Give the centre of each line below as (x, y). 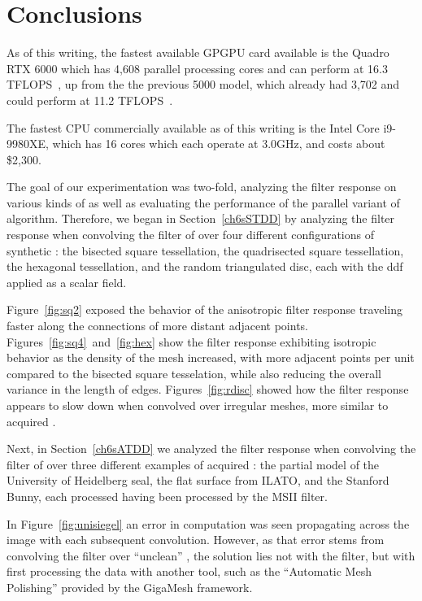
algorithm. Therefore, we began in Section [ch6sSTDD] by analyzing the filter (201, 218)
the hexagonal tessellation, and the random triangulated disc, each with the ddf (205, 266)
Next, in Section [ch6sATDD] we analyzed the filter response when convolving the (211, 449)
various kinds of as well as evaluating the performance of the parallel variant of (203, 202)
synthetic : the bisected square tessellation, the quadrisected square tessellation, (205, 250)
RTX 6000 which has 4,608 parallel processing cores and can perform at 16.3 (197, 68)
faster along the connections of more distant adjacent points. (157, 326)
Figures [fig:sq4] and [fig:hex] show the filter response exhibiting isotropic (191, 341)
